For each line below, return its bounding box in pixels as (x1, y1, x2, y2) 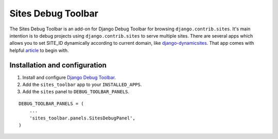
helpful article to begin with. (9, 47, 69, 54)
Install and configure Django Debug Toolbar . (22, 74, 116, 80)
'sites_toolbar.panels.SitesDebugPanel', (29, 115, 136, 121)
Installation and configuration (9, 61, 107, 69)
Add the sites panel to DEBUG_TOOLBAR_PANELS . (22, 89, 130, 95)
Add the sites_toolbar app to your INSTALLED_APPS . (22, 81, 142, 88)
